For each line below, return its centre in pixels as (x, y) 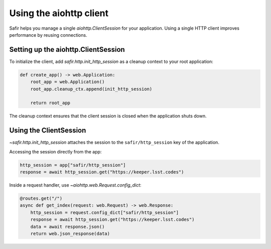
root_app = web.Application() (67, 82)
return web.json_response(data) (70, 233)
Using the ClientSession (48, 131)
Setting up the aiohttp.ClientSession (67, 50)
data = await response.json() (67, 227)
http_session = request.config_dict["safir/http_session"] (105, 212)
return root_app (50, 103)
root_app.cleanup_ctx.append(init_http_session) (91, 89)
